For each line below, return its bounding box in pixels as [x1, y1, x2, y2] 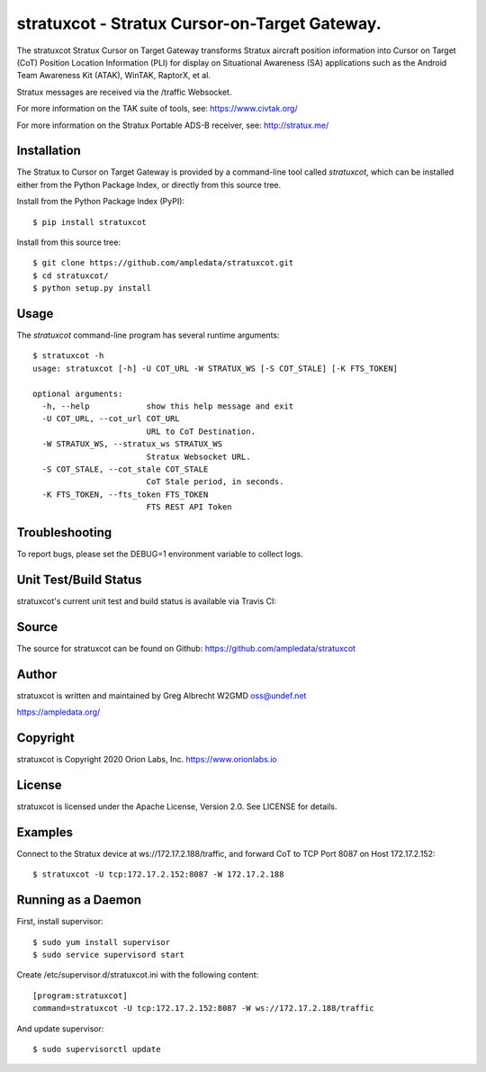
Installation [16, 143, 81, 158]
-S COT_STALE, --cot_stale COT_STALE [41, 464, 209, 474]
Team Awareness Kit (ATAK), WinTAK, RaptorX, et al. [16, 70, 211, 81]
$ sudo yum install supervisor [32, 937, 171, 947]
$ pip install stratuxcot [32, 217, 148, 227]
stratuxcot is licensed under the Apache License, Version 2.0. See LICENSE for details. [16, 801, 337, 812]
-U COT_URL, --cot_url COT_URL [41, 414, 180, 424]
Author [16, 666, 58, 681]
